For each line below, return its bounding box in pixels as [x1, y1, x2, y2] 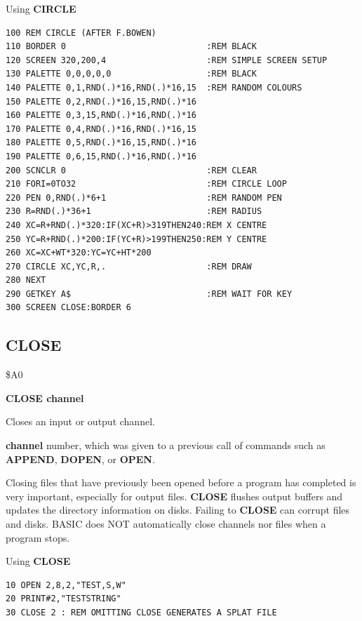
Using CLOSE [6, 554, 71, 568]
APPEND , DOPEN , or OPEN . [6, 451, 155, 466]
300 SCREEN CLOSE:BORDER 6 [6, 302, 131, 313]
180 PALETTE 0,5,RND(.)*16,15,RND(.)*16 [6, 138, 197, 148]
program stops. [6, 530, 70, 545]
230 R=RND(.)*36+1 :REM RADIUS [6, 206, 262, 217]
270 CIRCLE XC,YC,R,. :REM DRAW [6, 261, 252, 272]
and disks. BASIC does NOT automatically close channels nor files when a [6, 516, 326, 531]
